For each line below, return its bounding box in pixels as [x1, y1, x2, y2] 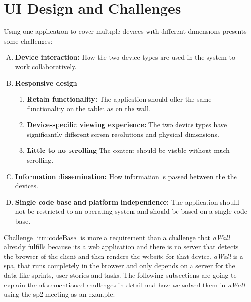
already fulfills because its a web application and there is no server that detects [4, 242, 239, 252]
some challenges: [4, 35, 53, 45]
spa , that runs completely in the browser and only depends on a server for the [4, 260, 235, 271]
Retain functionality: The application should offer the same [27, 94, 212, 104]
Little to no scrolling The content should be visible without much [27, 145, 230, 155]
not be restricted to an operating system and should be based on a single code [15, 206, 248, 216]
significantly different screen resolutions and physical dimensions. [27, 129, 219, 139]
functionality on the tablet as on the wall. [27, 103, 150, 113]
